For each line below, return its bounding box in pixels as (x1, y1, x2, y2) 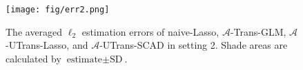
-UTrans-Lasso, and (6, 38, 88, 52)
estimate (66, 54, 103, 65)
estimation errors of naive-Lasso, (81, 24, 219, 38)
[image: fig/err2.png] (6, 5, 110, 14)
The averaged (6, 24, 63, 38)
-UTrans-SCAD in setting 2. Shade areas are (99, 38, 288, 52)
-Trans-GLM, (230, 24, 286, 38)
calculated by (6, 51, 61, 65)
